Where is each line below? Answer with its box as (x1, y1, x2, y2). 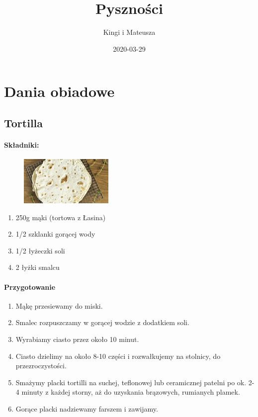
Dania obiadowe (4, 81, 115, 101)
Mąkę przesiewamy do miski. (15, 300, 103, 311)
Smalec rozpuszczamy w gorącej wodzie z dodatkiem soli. (15, 317, 189, 328)
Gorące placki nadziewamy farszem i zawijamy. (15, 404, 158, 414)
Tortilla (4, 115, 43, 130)
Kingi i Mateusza (103, 27, 156, 37)
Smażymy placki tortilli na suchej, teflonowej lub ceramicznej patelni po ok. (15, 377, 247, 387)
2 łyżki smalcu (15, 262, 60, 272)
